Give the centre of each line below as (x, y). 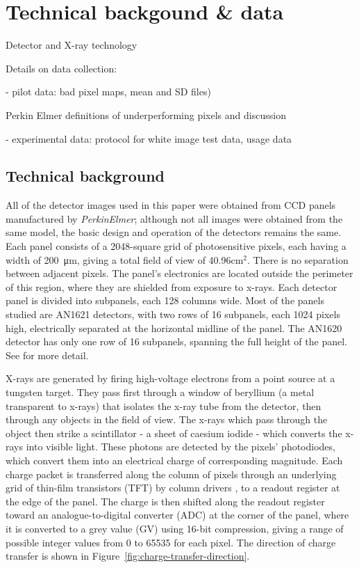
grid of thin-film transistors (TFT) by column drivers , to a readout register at (173, 488)
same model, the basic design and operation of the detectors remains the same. (174, 232)
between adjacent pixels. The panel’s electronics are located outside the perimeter (179, 273)
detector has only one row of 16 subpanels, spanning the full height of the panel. (176, 341)
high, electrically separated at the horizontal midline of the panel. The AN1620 (174, 328)
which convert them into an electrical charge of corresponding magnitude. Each (174, 460)
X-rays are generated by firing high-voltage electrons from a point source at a (170, 378)
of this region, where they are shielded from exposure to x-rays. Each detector (172, 286)
